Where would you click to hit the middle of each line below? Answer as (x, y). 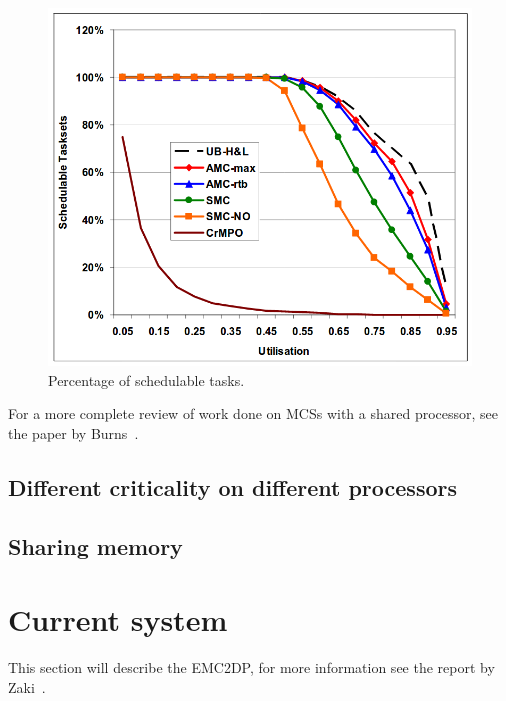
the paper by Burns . (73, 432)
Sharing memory (95, 545)
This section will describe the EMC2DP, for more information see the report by (251, 667)
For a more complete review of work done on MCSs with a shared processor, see (253, 413)
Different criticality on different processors (232, 486)
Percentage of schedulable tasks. (146, 379)
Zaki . (27, 686)
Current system (118, 619)
